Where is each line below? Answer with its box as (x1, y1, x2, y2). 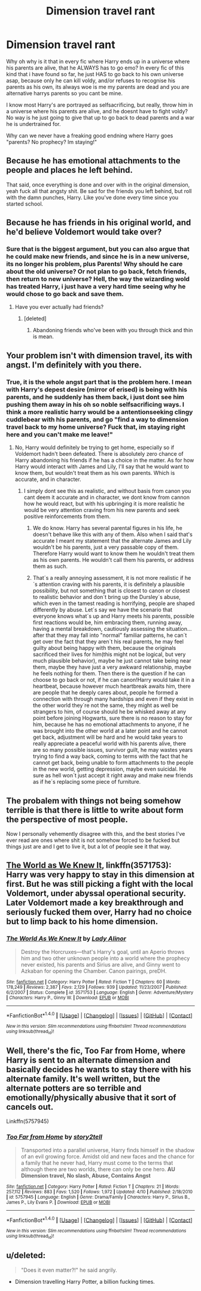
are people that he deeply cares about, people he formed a (32, 689, 178, 696)
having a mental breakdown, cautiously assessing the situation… (32, 625, 192, 633)
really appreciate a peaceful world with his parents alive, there (32, 740, 187, 747)
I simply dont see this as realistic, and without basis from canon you (23, 487, 191, 495)
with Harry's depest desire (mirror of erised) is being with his (6, 385, 187, 393)
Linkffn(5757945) (6, 1118, 49, 1125)
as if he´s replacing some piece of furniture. (32, 778, 141, 786)
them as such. (32, 562, 68, 570)
